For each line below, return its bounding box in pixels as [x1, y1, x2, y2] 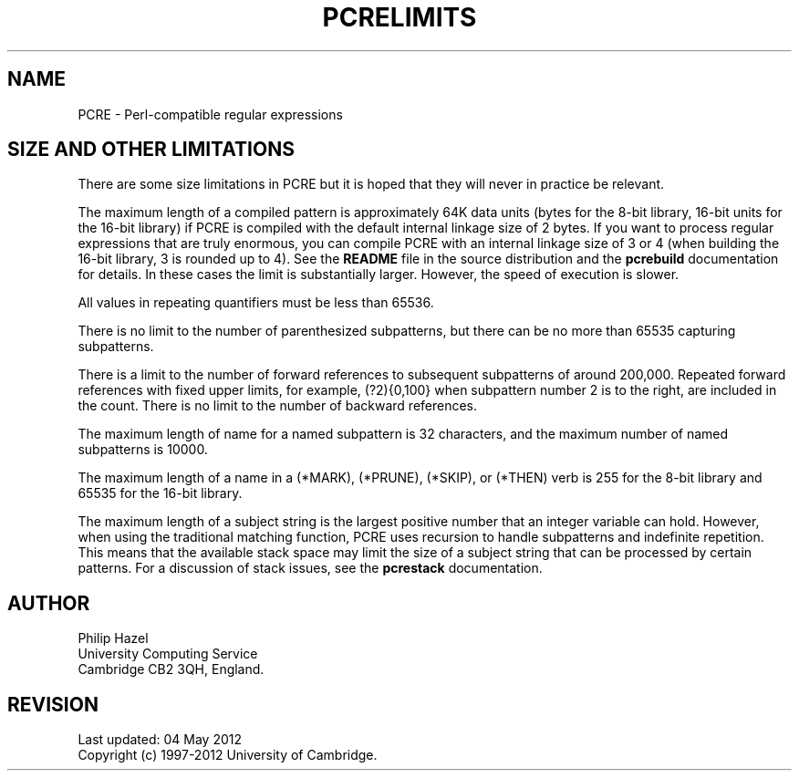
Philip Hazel [78, 630, 149, 647]
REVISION [7, 692, 99, 716]
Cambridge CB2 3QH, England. [78, 661, 265, 678]
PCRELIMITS [322, 2, 477, 33]
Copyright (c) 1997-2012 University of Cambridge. [78, 747, 378, 763]
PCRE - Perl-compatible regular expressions [78, 106, 343, 122]
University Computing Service [78, 646, 258, 662]
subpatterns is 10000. [78, 441, 208, 458]
